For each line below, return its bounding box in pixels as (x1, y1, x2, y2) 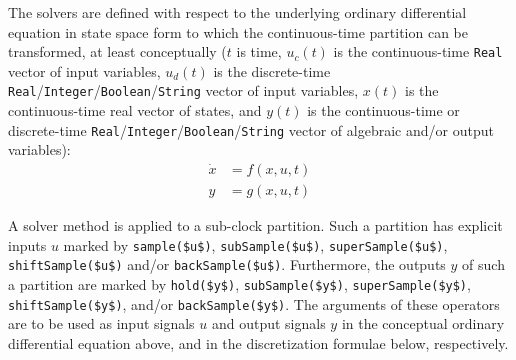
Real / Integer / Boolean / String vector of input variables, (8, 80, 359, 101)
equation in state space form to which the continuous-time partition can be (8, 21, 468, 42)
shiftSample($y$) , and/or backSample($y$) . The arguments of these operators (8, 293, 500, 314)
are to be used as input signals (8, 313, 195, 334)
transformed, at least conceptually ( (8, 41, 227, 62)
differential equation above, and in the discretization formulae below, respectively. (8, 332, 509, 353)
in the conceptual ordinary (341, 313, 505, 334)
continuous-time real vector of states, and (8, 100, 262, 121)
